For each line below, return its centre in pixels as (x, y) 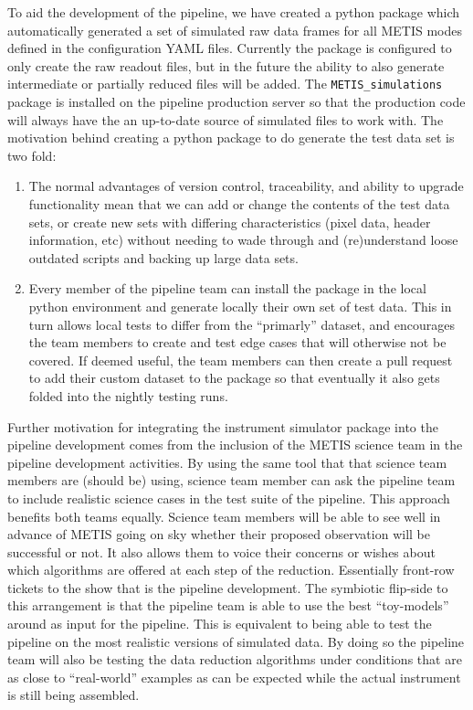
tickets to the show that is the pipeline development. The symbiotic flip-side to (228, 587)
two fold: (32, 155)
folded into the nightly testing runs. (128, 395)
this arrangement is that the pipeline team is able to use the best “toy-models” (228, 605)
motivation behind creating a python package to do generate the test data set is (231, 138)
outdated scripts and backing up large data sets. (163, 257)
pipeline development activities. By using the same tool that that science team (227, 462)
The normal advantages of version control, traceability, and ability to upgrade (246, 186)
